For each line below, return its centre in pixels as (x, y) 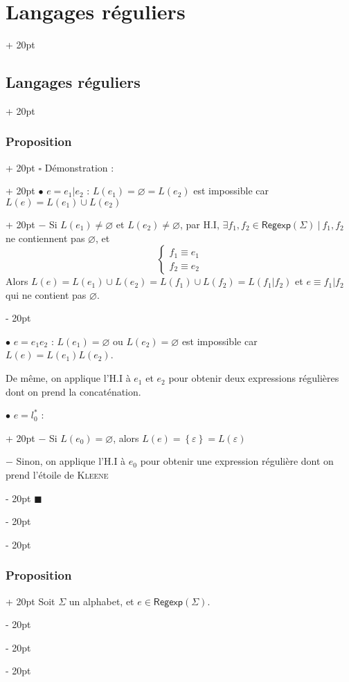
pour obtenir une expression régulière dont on (237, 461)
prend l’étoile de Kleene (57, 475)
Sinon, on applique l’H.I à (71, 461)
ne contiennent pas (45, 238)
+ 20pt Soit (30, 601)
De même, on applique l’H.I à (68, 378)
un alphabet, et (101, 601)
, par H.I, (199, 224)
